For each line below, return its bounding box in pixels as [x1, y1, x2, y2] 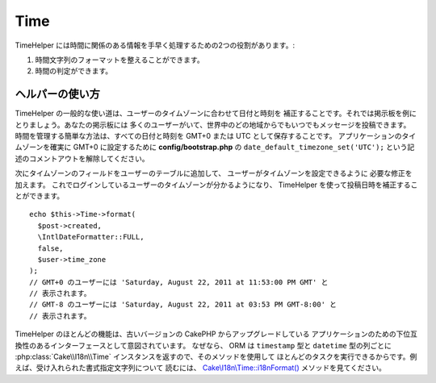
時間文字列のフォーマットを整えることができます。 [35, 55, 205, 65]
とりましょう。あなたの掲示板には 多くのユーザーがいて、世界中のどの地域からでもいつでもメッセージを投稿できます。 [15, 119, 411, 129]
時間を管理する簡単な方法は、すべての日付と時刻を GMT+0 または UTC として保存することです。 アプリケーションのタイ [15, 131, 417, 141]
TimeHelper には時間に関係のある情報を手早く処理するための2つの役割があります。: [15, 40, 295, 50]
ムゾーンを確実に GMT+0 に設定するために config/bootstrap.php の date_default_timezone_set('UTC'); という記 [15, 142, 415, 152]
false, [37, 244, 64, 253]
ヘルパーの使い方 [15, 87, 100, 101]
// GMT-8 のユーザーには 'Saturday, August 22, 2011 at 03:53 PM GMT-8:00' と [29, 300, 337, 310]
